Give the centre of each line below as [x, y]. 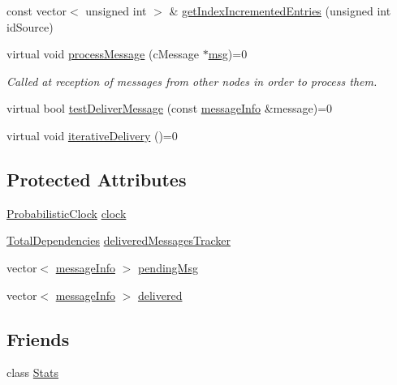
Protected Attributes [97, 179]
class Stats [33, 372]
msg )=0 [228, 54]
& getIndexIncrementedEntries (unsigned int [280, 11]
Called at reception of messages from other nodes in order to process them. [192, 81]
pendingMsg [168, 267]
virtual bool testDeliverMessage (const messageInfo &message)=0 [170, 108]
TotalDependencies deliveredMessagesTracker [119, 240]
